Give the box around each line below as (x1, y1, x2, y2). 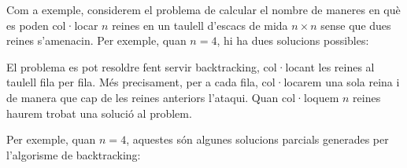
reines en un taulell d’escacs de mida (112, 16, 288, 33)
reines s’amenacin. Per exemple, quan (6, 32, 187, 49)
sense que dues (320, 16, 391, 33)
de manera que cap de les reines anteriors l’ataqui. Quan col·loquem (6, 89, 339, 105)
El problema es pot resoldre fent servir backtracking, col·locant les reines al (6, 58, 375, 75)
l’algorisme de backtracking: (6, 146, 141, 163)
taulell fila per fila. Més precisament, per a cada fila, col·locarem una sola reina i (6, 74, 400, 90)
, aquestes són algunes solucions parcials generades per (126, 131, 389, 148)
